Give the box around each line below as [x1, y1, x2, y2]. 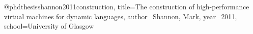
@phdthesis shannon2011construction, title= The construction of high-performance [4, 1, 249, 11]
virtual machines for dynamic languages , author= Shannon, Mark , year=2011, [4, 11, 237, 21]
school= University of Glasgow [4, 21, 94, 31]
